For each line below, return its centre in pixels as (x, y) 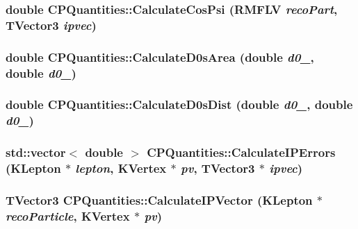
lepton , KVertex (121, 168)
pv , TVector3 (218, 168)
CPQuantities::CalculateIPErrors (241, 152)
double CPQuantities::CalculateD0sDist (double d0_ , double (179, 104)
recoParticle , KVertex (68, 215)
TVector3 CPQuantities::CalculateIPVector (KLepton (159, 200)
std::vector (36, 152)
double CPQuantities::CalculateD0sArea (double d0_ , (160, 57)
